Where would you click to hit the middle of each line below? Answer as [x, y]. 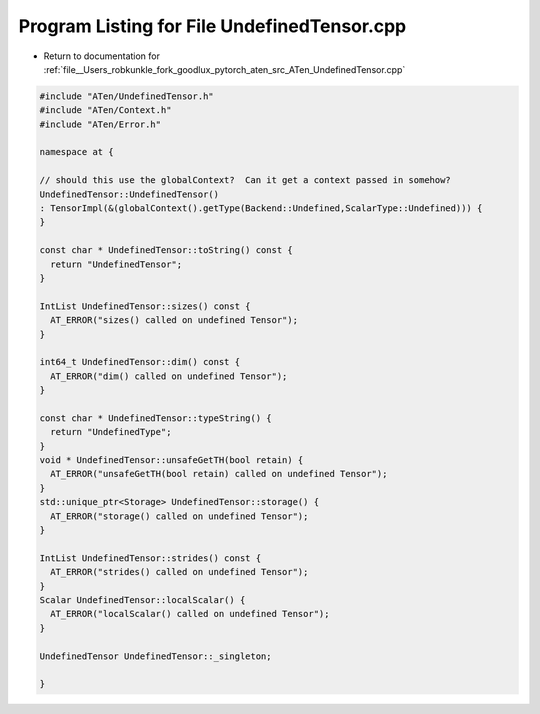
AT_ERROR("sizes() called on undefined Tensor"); [174, 320]
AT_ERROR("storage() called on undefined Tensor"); [179, 516]
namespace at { [76, 152]
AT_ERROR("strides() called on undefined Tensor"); [179, 572]
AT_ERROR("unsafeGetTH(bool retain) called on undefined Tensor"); [219, 474]
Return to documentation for [101, 56]
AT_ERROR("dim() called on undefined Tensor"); [169, 376]
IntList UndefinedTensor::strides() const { [150, 558]
